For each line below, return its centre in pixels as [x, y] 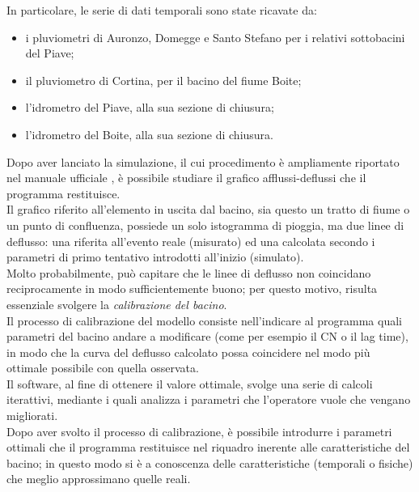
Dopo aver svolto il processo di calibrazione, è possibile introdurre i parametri [199, 431]
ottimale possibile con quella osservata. [103, 368]
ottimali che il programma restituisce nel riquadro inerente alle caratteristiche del [208, 447]
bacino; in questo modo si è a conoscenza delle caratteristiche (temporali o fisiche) [210, 462]
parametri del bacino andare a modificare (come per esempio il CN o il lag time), [207, 336]
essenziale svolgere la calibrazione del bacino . [117, 304]
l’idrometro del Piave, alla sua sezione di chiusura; [150, 107]
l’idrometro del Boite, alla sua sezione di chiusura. [150, 134]
